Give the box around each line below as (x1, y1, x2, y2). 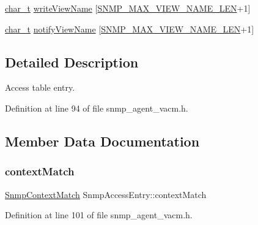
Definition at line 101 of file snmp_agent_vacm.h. (5, 208, 193, 221)
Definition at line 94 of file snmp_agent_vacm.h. (5, 101, 188, 114)
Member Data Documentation (5, 131, 200, 150)
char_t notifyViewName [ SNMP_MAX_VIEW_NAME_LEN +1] (5, 22, 254, 35)
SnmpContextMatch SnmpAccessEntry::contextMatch (5, 188, 207, 200)
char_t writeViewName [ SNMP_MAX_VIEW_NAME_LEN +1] (5, 2, 251, 14)
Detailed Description (5, 52, 139, 71)
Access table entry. (5, 81, 75, 94)
